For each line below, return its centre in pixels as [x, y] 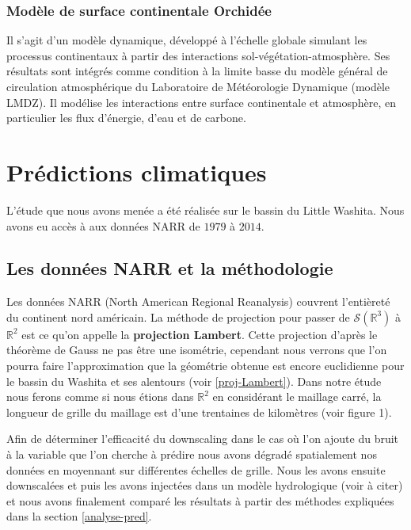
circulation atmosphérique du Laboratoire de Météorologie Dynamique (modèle [198, 86]
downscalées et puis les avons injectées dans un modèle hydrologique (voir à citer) [205, 485]
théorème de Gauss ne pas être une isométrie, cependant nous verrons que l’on [197, 350]
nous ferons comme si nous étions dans [100, 397]
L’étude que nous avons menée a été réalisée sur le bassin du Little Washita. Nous [205, 210]
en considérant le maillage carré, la [297, 397]
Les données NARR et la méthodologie [170, 268]
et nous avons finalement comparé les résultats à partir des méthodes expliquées [200, 500]
